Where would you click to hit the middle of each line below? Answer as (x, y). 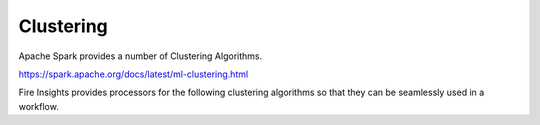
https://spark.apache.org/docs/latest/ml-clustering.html (133, 74)
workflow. (38, 106)
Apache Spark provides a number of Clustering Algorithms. (140, 56)
